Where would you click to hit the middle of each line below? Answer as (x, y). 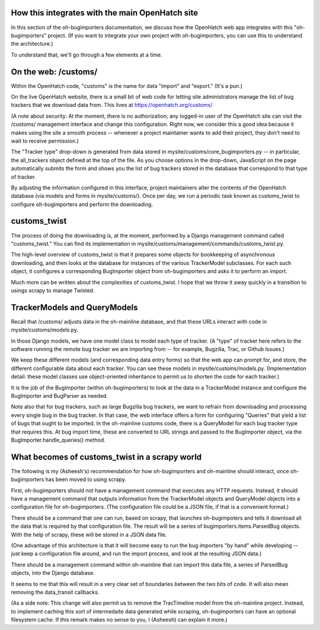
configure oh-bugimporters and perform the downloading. (82, 204)
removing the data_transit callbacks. (55, 592)
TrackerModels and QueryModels (74, 307)
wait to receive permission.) (45, 141)
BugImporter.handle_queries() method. (58, 440)
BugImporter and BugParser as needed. (59, 395)
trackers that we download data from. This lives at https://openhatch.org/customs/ (112, 105)
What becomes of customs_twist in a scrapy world (106, 457)
